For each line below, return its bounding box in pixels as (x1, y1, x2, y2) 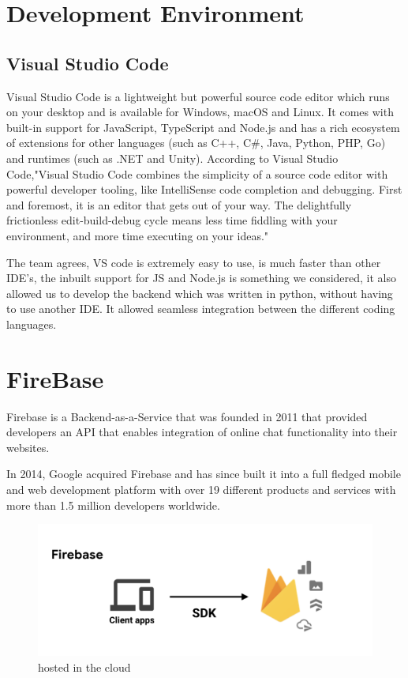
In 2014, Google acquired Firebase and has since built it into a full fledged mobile (6, 465, 401, 482)
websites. (6, 439, 50, 455)
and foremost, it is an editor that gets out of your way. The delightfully (6, 196, 352, 213)
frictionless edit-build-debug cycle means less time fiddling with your (6, 212, 338, 228)
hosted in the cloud (38, 658, 131, 675)
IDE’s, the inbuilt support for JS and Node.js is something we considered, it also (6, 269, 396, 286)
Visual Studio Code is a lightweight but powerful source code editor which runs (6, 88, 390, 104)
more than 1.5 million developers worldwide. (6, 496, 220, 513)
